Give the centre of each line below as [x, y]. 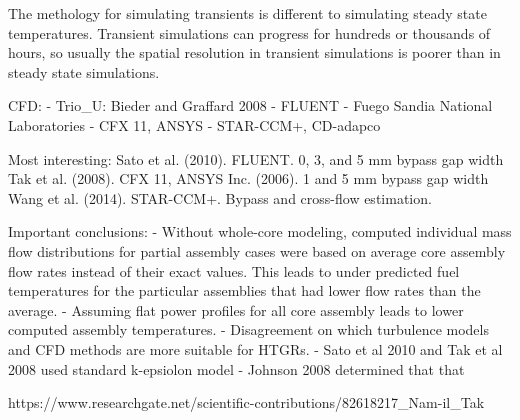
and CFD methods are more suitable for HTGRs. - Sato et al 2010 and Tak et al [255, 348]
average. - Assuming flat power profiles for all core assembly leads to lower [236, 309]
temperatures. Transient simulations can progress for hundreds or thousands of [249, 32]
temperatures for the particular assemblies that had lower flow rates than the [244, 290]
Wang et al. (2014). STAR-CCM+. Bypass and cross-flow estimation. [220, 197]
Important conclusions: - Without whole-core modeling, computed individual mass [260, 231]
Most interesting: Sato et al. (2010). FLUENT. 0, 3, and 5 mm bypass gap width [256, 158]
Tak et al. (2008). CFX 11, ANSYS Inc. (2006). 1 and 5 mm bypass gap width [248, 178]
